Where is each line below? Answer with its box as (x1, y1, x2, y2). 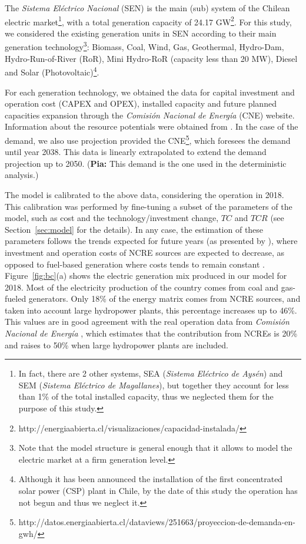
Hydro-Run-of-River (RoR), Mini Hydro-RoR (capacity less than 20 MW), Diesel (5, 52, 298, 64)
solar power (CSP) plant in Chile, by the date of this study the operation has (18, 484, 298, 496)
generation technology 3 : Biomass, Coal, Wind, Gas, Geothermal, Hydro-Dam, (5, 39, 284, 53)
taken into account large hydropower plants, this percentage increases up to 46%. (5, 304, 297, 316)
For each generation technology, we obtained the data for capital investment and (5, 85, 295, 98)
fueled (5, 292, 26, 305)
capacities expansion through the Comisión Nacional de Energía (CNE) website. (5, 108, 295, 121)
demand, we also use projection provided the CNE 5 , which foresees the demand (5, 132, 291, 146)
